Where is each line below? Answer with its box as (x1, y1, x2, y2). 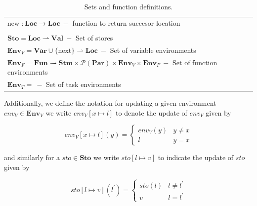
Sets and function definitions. (84, 1, 173, 11)
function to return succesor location (72, 17, 180, 28)
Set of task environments (46, 79, 121, 89)
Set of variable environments (110, 44, 196, 55)
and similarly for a (4, 152, 60, 163)
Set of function (172, 57, 217, 67)
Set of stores (75, 32, 113, 42)
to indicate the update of (158, 152, 234, 163)
